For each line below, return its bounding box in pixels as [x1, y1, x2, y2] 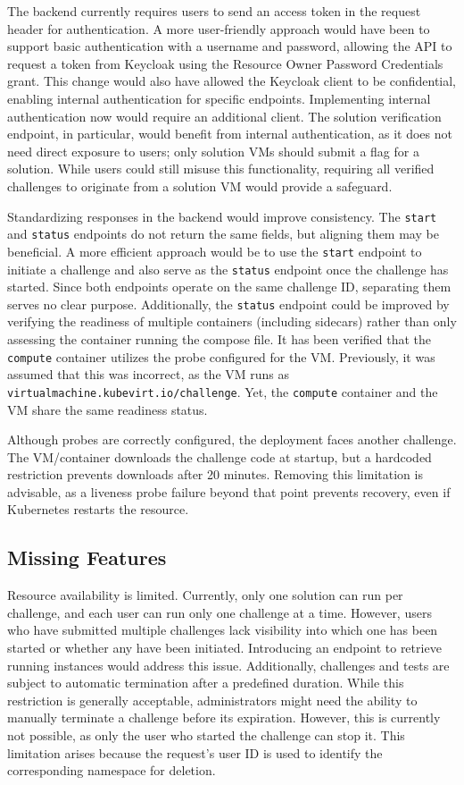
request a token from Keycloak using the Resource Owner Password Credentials [7, 54, 443, 72]
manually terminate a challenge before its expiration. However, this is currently [7, 708, 441, 727]
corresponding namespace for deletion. [7, 761, 216, 780]
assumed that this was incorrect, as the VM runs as [7, 365, 290, 384]
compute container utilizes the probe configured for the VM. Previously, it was [7, 347, 435, 366]
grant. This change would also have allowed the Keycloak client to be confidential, [7, 72, 457, 90]
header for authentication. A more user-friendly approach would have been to [7, 19, 430, 38]
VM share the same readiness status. [7, 400, 208, 418]
